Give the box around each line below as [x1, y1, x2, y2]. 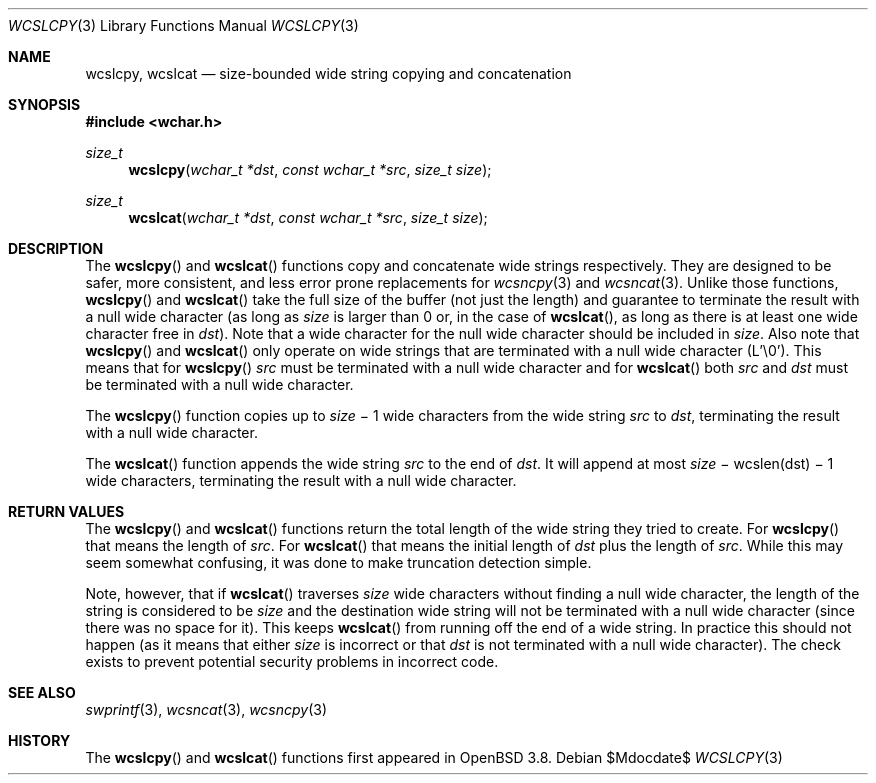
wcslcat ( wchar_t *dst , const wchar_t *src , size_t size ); [128, 209, 488, 226]
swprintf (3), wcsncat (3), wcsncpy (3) [85, 701, 328, 718]
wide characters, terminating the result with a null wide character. [85, 472, 517, 489]
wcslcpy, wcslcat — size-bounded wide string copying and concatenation [85, 65, 572, 82]
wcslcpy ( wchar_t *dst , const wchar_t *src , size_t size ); [128, 161, 492, 178]
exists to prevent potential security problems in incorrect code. [85, 653, 499, 670]
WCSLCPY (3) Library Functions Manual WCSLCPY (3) [8, 17, 359, 34]
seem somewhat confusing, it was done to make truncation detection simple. [85, 554, 592, 571]
